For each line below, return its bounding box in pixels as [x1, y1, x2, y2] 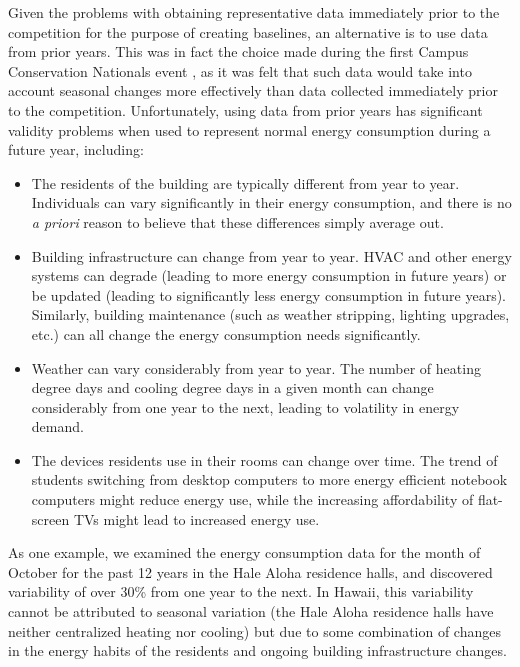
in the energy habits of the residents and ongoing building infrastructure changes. [8, 640, 507, 661]
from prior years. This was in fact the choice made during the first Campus [8, 41, 469, 62]
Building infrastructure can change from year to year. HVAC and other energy [31, 245, 512, 266]
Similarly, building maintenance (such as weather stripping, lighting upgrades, [31, 304, 510, 325]
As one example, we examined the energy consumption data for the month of [8, 542, 481, 563]
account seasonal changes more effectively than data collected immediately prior [8, 80, 498, 101]
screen [31, 508, 70, 529]
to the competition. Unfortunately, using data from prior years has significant [8, 99, 483, 120]
